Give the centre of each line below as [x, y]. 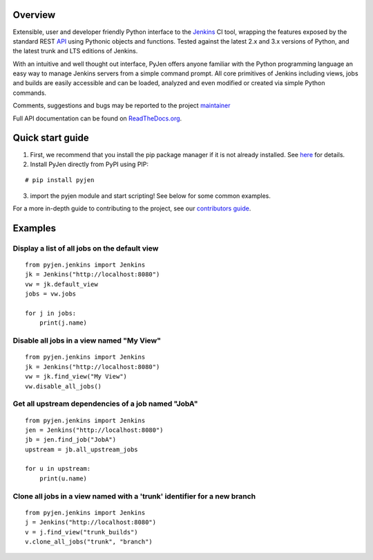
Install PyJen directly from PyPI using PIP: [89, 164]
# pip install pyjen [60, 180]
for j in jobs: [51, 314]
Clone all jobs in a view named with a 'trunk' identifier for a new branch [134, 496]
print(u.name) [63, 478]
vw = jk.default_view [61, 284]
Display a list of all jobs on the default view [86, 248]
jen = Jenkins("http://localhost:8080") [94, 430]
